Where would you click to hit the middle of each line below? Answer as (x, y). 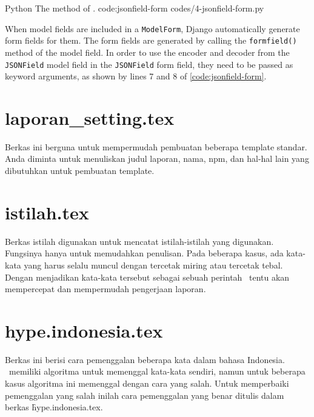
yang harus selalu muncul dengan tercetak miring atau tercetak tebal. (153, 265)
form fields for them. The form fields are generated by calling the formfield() (151, 40)
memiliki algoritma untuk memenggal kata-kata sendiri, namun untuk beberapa (157, 371)
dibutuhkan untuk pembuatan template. (80, 171)
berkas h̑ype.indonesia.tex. (54, 407)
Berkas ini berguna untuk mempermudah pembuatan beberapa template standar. (156, 146)
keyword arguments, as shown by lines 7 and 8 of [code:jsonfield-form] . (136, 76)
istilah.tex (47, 212)
